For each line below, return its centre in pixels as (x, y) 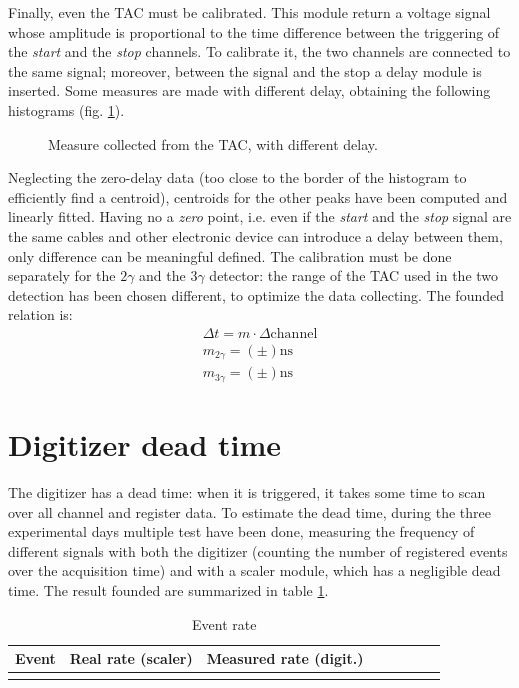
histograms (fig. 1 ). (66, 109)
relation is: (40, 314)
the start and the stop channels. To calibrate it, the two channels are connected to (259, 51)
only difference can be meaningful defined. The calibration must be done (230, 255)
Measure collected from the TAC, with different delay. (213, 143)
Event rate (224, 623)
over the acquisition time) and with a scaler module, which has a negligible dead (254, 570)
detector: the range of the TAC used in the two (354, 275)
